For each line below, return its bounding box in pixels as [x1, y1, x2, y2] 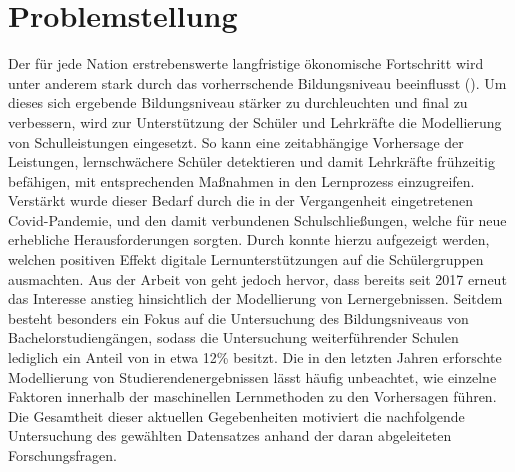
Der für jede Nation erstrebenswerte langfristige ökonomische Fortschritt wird [8, 53, 484, 74]
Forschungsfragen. [8, 445, 117, 465]
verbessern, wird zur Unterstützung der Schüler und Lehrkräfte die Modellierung [8, 111, 502, 132]
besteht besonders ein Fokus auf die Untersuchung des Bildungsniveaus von [8, 307, 469, 328]
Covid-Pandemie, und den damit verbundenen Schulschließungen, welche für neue [8, 209, 507, 230]
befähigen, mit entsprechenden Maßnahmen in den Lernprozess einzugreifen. [8, 170, 475, 191]
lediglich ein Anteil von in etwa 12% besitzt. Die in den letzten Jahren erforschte [8, 347, 502, 368]
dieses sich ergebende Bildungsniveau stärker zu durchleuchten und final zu [8, 92, 468, 113]
